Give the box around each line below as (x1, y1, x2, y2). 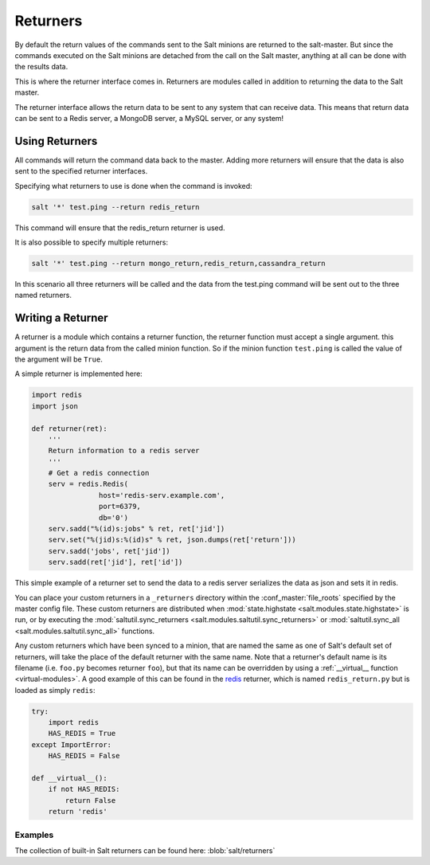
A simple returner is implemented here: (14, 369, 143, 378)
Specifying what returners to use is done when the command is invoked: (14, 181, 252, 190)
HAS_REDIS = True (48, 729, 116, 738)
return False (64, 796, 116, 804)
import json (31, 401, 79, 410)
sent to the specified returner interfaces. (14, 166, 148, 176)
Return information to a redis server (48, 446, 200, 456)
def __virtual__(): (31, 773, 107, 783)
